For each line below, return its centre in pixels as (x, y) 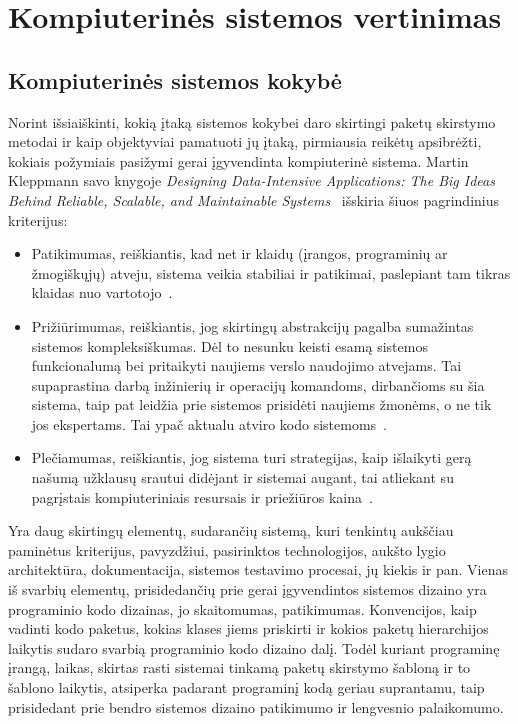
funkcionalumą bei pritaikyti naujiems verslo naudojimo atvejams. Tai (246, 365)
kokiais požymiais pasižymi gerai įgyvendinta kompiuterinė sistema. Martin (238, 160)
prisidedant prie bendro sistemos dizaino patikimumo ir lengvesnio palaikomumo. (256, 706)
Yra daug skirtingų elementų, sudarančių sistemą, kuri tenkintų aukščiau (231, 530)
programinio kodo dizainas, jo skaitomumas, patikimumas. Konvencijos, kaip (242, 608)
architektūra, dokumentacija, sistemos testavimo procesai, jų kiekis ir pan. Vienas (258, 569)
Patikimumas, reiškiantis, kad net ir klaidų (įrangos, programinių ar (239, 253)
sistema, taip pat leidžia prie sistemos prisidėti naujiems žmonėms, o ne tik (261, 404)
